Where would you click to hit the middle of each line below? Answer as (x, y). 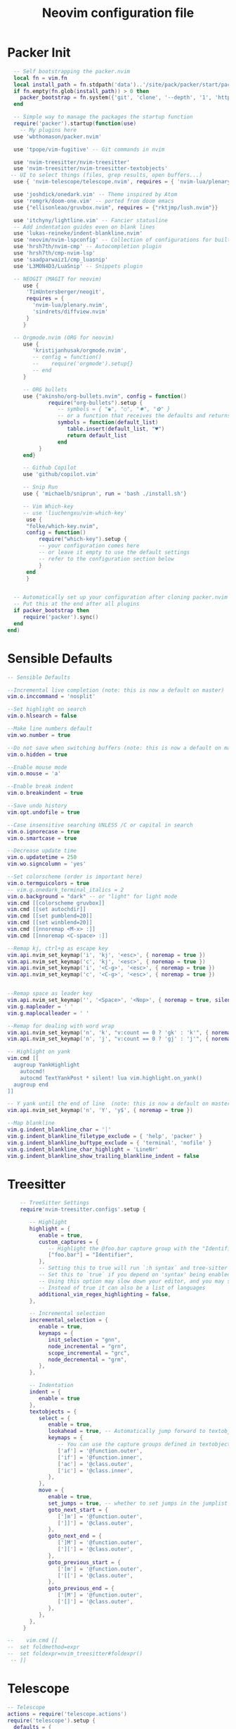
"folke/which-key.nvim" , (62, 526)
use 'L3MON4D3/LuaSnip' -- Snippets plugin (78, 266)
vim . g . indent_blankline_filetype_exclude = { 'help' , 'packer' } (105, 1136)
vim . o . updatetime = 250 (42, 857)
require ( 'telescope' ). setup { (52, 1721)
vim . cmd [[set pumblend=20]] (50, 916)
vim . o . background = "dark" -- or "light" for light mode (92, 896)
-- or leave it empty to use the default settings (114, 552)
